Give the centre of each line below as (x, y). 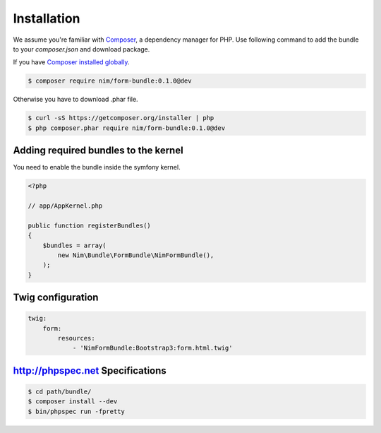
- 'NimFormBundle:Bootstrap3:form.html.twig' (152, 348)
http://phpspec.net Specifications (90, 370)
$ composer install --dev (73, 402)
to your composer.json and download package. (81, 49)
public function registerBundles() (89, 225)
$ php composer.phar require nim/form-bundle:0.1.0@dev (127, 128)
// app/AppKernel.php (65, 206)
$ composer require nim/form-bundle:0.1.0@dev (110, 81)
